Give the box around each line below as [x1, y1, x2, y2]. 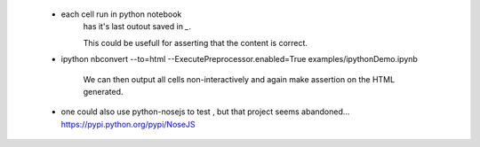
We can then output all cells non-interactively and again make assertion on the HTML [83, 73, 396, 84]
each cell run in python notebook [60, 9, 182, 19]
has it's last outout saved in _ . [83, 21, 191, 32]
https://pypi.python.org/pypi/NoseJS [60, 119, 196, 129]
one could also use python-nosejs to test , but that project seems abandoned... [60, 106, 350, 117]
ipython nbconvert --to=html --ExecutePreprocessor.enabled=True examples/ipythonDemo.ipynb [60, 54, 418, 65]
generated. [83, 86, 124, 97]
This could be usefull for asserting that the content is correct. [83, 37, 308, 48]
